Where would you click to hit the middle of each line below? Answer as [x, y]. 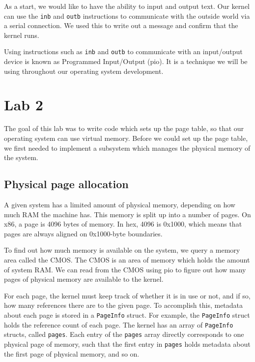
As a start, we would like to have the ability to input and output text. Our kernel [127, 6]
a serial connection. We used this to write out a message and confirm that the [121, 25]
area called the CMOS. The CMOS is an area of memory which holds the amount [127, 259]
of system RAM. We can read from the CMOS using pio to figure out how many [125, 269]
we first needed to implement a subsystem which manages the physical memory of [127, 148]
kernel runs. [22, 35]
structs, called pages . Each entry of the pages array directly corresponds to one [124, 334]
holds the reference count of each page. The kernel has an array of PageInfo [119, 324]
